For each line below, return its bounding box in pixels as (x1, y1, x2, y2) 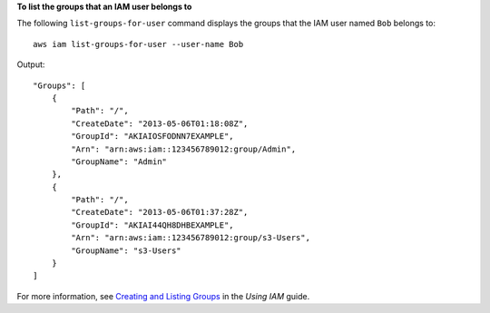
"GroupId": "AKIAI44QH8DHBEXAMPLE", (71, 220, 235, 230)
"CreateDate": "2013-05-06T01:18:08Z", (71, 118, 249, 129)
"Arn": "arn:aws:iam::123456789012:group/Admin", (71, 143, 297, 154)
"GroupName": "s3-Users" (71, 245, 181, 256)
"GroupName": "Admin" (71, 156, 168, 167)
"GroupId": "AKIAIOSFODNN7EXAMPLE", (71, 132, 235, 142)
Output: (16, 59, 45, 70)
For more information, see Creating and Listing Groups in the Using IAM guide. (16, 290, 310, 301)
